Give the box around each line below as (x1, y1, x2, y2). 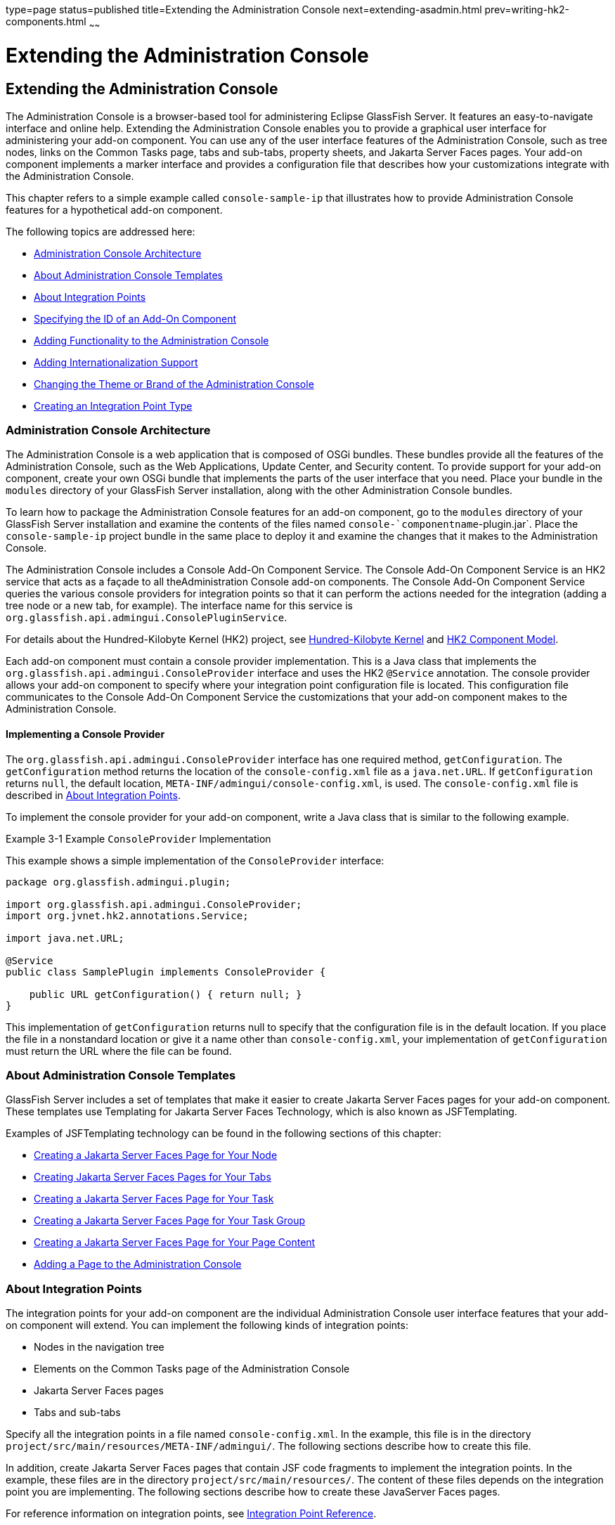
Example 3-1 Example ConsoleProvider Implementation (6, 832, 271, 845)
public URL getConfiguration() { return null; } (29, 988, 302, 1000)
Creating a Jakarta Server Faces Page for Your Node (34, 1149, 278, 1162)
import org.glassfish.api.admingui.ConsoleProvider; (6, 898, 302, 910)
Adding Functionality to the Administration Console (34, 334, 269, 346)
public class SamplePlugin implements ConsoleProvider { (6, 966, 326, 978)
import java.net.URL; (6, 932, 124, 944)
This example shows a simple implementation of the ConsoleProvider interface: (6, 854, 384, 867)
